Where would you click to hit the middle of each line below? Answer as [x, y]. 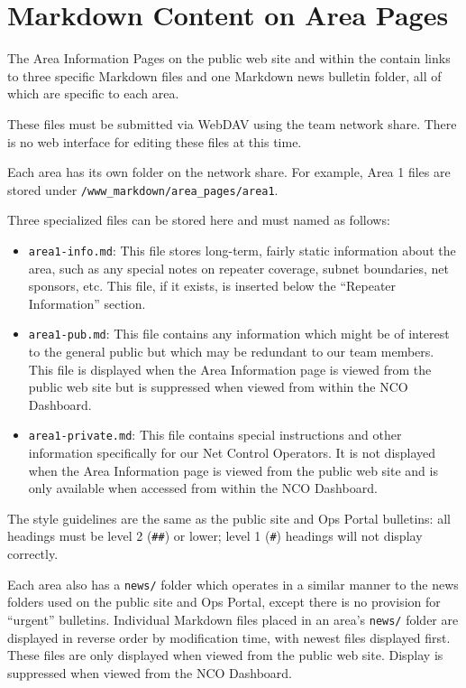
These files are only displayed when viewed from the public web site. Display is [225, 655]
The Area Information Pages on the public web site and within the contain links [229, 58]
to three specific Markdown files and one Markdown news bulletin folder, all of [224, 75]
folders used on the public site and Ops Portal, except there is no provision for [224, 602]
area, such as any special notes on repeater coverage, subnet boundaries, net [238, 268]
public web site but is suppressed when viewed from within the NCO [218, 387]
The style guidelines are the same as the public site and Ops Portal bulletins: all [229, 518]
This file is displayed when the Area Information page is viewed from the [230, 369]
